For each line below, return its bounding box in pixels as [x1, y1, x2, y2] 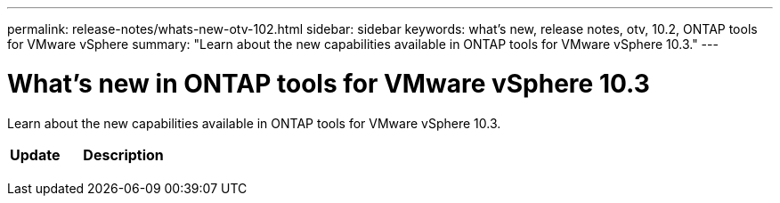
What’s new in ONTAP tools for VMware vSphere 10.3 [7, 68, 650, 99]
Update [10, 145, 61, 164]
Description [83, 145, 164, 164]
